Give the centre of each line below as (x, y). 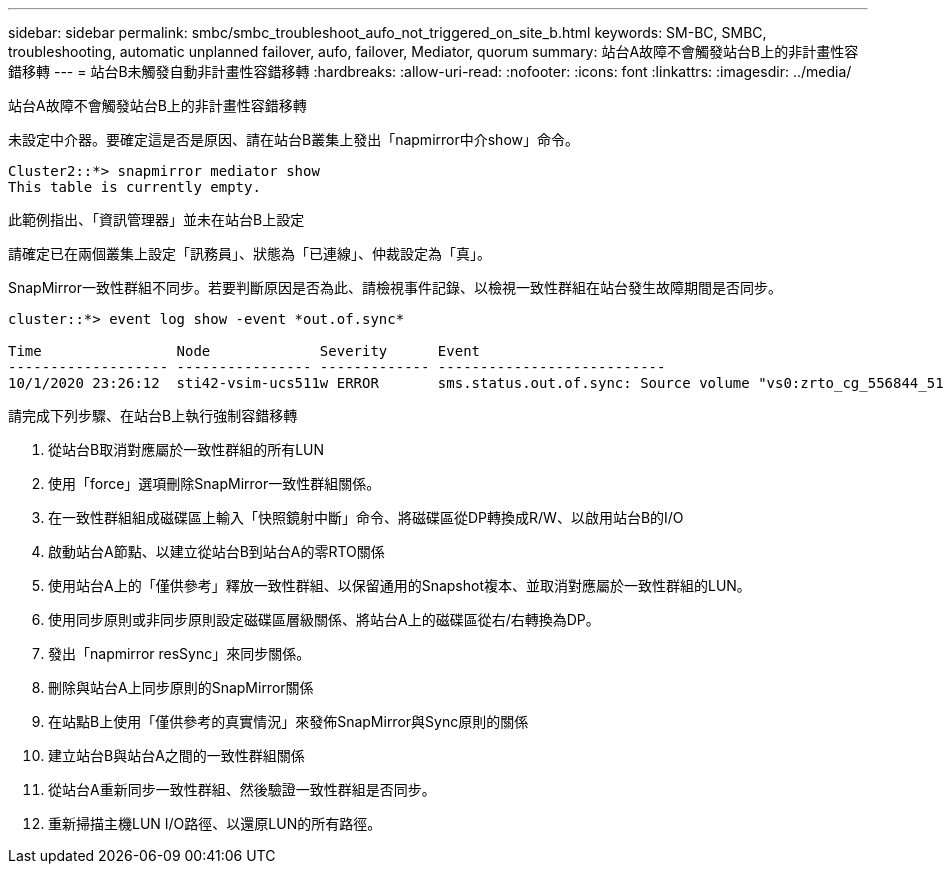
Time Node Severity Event (244, 351)
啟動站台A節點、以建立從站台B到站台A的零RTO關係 (216, 551)
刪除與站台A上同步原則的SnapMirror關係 (181, 687)
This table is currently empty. (134, 187)
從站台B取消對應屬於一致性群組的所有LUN (186, 449)
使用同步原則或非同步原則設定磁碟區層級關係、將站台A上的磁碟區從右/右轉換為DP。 (324, 619)
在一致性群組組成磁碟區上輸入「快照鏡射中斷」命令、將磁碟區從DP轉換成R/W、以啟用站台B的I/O (366, 517)
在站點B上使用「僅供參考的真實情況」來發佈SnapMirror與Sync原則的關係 (288, 721)
